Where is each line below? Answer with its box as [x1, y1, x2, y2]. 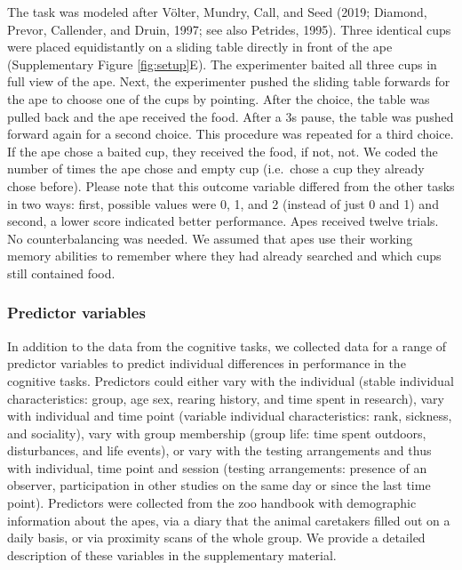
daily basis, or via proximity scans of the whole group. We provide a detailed [7, 528, 426, 547]
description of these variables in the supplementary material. [7, 545, 337, 564]
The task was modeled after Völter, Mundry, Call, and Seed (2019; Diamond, [7, 3, 427, 20]
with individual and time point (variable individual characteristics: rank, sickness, [7, 406, 452, 425]
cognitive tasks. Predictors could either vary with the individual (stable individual [7, 371, 454, 389]
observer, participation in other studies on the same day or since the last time [7, 476, 431, 494]
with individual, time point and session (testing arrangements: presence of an [7, 458, 427, 477]
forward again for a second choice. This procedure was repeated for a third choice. [7, 124, 454, 143]
